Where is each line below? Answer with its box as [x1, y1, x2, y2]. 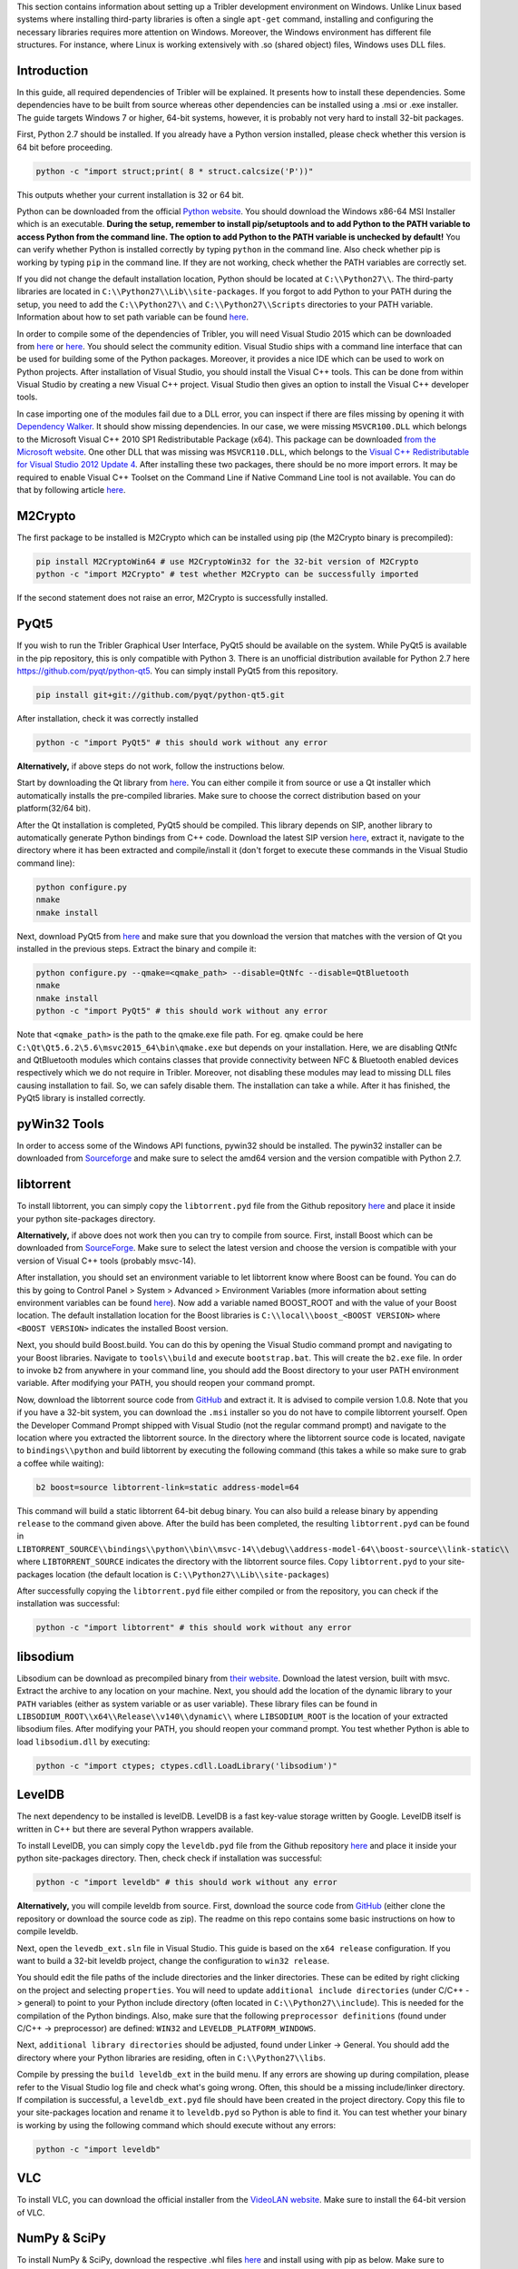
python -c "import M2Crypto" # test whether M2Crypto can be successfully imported [35, 569, 419, 580]
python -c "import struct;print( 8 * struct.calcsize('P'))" [35, 166, 314, 176]
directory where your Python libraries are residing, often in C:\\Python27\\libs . [16, 2052, 327, 2063]
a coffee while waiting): [16, 1458, 104, 1468]
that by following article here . [16, 485, 126, 496]
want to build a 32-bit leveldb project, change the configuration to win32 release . [16, 1956, 330, 1967]
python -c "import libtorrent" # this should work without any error [35, 1623, 352, 1633]
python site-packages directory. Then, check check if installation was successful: [16, 1852, 322, 1864]
